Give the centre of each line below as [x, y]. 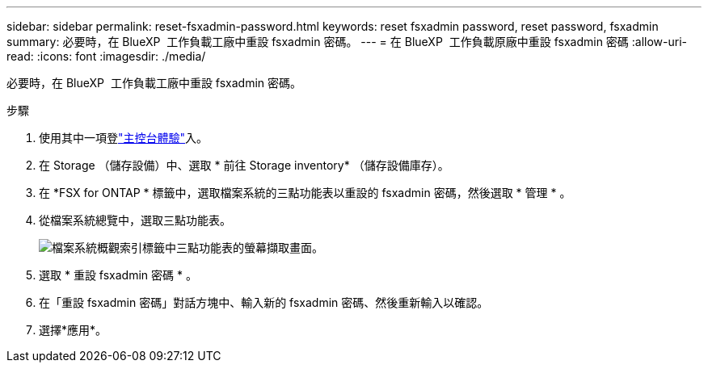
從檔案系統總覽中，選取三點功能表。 [135, 220]
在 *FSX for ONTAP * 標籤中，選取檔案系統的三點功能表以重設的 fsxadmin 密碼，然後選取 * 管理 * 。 [305, 193]
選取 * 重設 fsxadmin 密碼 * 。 [118, 275]
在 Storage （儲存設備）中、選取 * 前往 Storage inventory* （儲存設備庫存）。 [244, 165]
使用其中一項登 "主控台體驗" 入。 [124, 138]
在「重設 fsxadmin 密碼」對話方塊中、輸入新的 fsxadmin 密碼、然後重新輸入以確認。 [264, 302]
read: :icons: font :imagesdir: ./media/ [106, 56]
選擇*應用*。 [73, 330]
